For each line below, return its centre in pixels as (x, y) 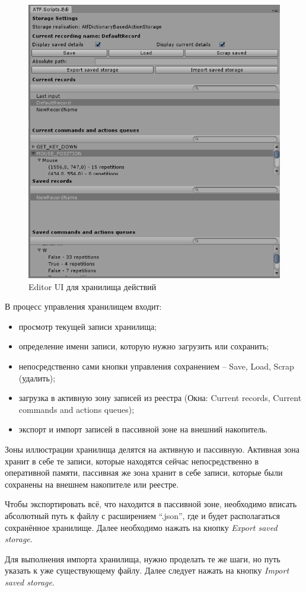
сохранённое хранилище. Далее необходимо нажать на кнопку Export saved (141, 527)
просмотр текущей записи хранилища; (88, 326)
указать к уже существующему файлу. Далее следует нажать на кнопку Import (147, 570)
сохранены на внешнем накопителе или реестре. (92, 484)
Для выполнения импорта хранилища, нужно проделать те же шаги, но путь (143, 558)
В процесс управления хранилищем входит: (83, 306)
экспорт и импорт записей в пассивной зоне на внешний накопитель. (143, 429)
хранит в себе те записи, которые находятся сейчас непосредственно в (132, 461)
